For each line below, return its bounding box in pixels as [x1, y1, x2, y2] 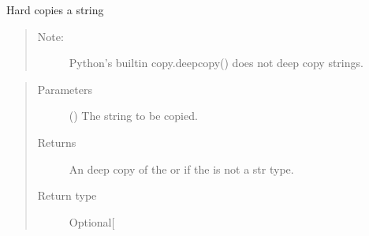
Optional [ [69, 213, 115, 230]
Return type [37, 187, 97, 204]
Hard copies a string [6, 2, 104, 17]
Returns [37, 133, 76, 150]
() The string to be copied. [69, 107, 198, 124]
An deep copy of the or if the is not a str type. [69, 160, 294, 177]
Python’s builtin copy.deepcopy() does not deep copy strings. [69, 54, 363, 71]
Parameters [37, 81, 92, 97]
